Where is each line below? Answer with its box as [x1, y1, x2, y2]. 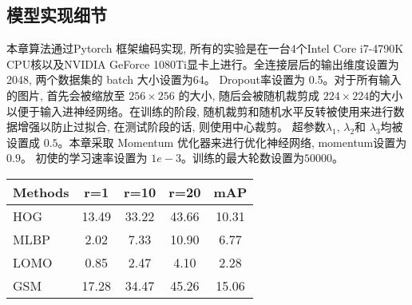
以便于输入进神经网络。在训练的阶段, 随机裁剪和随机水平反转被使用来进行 [6, 102, 394, 119]
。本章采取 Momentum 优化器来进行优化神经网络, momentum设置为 [57, 133, 407, 150]
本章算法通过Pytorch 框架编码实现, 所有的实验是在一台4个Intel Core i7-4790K [6, 40, 404, 57]
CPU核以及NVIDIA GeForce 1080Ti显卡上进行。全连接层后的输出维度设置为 [6, 55, 399, 72]
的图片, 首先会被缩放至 [6, 86, 125, 103]
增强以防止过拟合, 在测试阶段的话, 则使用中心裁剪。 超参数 [17, 118, 326, 135]
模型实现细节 [6, 2, 107, 27]
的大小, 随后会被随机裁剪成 [178, 86, 319, 103]
